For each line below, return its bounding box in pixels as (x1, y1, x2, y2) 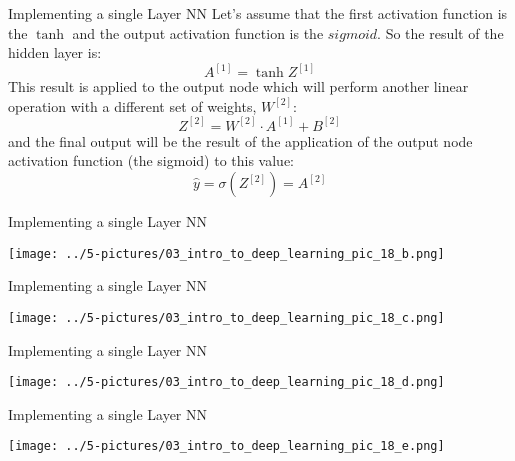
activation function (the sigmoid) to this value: (8, 150, 295, 171)
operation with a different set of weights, (8, 95, 257, 116)
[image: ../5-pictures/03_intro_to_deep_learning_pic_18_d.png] (8, 375, 445, 390)
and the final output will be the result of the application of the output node (8, 130, 473, 151)
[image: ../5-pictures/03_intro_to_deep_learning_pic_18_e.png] (8, 439, 445, 454)
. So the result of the (377, 22, 504, 43)
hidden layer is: (8, 42, 102, 63)
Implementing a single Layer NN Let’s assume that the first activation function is (8, 3, 508, 23)
